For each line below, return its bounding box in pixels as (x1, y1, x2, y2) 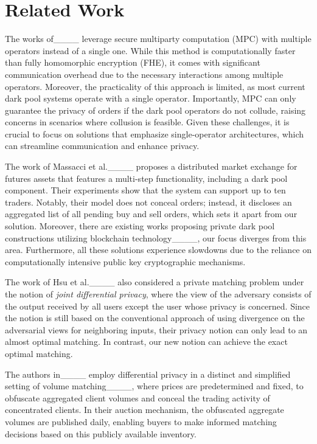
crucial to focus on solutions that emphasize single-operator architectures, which (5, 127, 304, 140)
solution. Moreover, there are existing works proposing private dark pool (5, 220, 275, 232)
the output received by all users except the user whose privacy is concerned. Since (5, 299, 310, 312)
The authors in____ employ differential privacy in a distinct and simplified (5, 367, 291, 380)
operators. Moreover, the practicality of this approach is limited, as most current (5, 80, 305, 92)
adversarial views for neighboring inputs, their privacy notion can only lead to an (5, 323, 308, 336)
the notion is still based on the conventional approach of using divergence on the (5, 311, 305, 324)
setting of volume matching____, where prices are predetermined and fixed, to (5, 380, 304, 392)
